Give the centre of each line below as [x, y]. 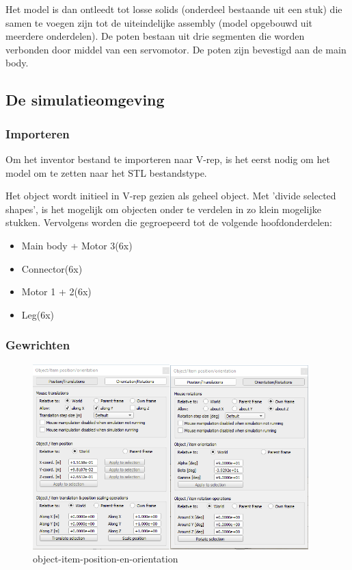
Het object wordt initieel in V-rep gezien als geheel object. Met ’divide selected [171, 196]
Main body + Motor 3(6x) [77, 245]
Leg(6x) [38, 314]
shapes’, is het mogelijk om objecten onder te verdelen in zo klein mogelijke [163, 209]
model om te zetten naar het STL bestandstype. [106, 172]
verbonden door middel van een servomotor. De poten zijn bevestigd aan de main [176, 49]
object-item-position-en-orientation [106, 559]
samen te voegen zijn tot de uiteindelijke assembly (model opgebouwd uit [159, 22]
